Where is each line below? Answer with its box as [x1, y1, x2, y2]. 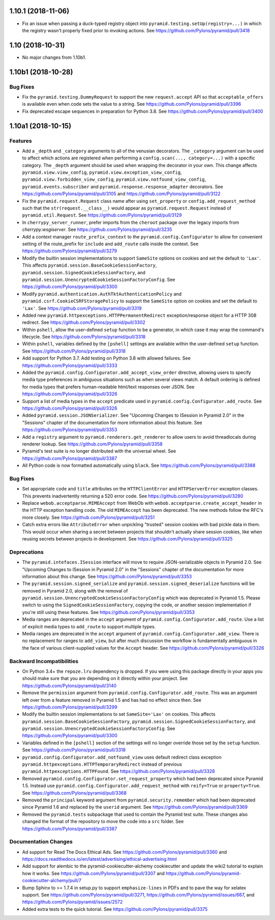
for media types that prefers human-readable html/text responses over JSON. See [22, 384, 195, 390]
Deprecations [9, 548, 44, 555]
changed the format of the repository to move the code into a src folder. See [22, 818, 184, 824]
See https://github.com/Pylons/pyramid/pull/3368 [22, 790, 127, 796]
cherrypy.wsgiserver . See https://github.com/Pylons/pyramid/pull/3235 [22, 226, 173, 232]
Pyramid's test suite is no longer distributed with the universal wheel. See [22, 448, 176, 454]
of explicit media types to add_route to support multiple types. [22, 623, 156, 629]
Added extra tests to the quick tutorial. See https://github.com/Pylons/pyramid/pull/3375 [22, 906, 208, 912]
